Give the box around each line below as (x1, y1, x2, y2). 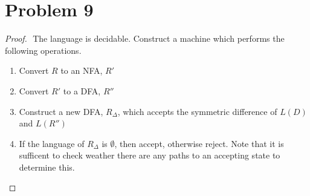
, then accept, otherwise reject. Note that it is (114, 137, 284, 149)
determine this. (19, 160, 75, 173)
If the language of (19, 137, 85, 149)
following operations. (5, 44, 82, 56)
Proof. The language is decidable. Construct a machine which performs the (5, 32, 285, 45)
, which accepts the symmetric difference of (117, 105, 277, 117)
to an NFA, (60, 64, 103, 77)
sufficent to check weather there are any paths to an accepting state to (19, 149, 280, 162)
